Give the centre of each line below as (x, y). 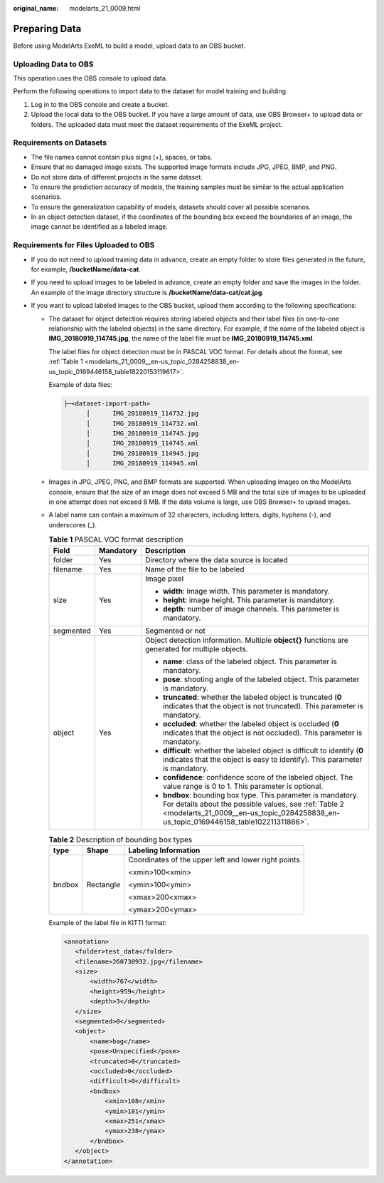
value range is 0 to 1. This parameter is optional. (243, 786)
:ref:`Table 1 (66, 362)
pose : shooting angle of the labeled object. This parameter (261, 679)
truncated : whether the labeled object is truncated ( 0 (252, 697)
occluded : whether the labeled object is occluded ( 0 (251, 723)
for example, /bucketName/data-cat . (86, 269)
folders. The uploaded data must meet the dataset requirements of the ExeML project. (157, 124)
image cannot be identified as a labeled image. (100, 227)
